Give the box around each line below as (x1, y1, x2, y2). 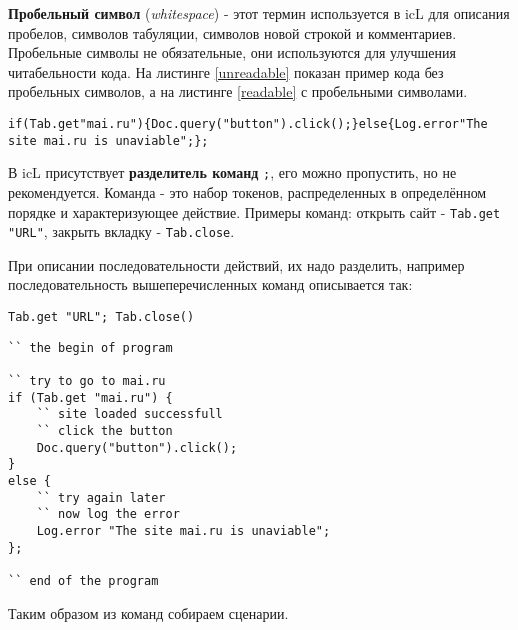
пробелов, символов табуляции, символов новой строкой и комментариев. (8, 22, 457, 43)
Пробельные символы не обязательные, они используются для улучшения (8, 42, 456, 63)
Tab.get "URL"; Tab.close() (8, 310, 195, 325)
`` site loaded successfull (36, 407, 223, 422)
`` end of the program (8, 573, 159, 588)
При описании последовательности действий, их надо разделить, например (8, 254, 465, 275)
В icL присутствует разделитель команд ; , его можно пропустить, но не (8, 162, 457, 183)
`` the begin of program (8, 340, 173, 355)
